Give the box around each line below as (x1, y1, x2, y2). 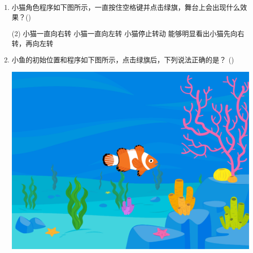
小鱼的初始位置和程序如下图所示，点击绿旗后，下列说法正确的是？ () (11, 54, 234, 65)
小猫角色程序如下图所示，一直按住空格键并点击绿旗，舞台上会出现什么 (11, 2, 240, 12)
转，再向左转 (11, 38, 53, 48)
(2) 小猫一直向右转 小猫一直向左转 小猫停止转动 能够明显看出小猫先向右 (11, 28, 245, 39)
